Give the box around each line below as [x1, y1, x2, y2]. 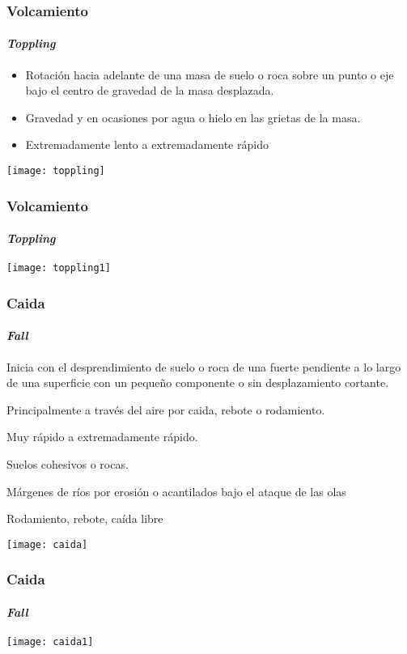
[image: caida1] [6, 636, 94, 648]
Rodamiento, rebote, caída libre [6, 510, 163, 527]
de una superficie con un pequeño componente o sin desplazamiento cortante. [6, 374, 389, 391]
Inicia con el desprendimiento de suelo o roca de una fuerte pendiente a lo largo [6, 358, 401, 375]
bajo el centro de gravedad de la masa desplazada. [25, 82, 274, 99]
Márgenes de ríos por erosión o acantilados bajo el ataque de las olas [6, 482, 346, 499]
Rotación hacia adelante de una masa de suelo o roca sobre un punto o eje [25, 66, 394, 83]
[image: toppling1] [6, 262, 111, 274]
